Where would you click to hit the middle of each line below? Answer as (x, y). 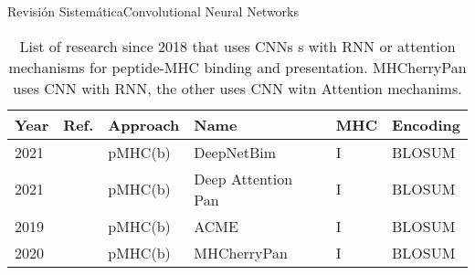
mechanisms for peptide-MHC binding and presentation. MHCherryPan (237, 67)
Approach (144, 124)
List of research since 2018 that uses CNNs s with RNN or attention (237, 46)
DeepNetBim (235, 152)
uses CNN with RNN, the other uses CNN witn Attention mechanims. (237, 88)
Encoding (426, 124)
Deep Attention (243, 178)
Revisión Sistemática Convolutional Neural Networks (153, 11)
